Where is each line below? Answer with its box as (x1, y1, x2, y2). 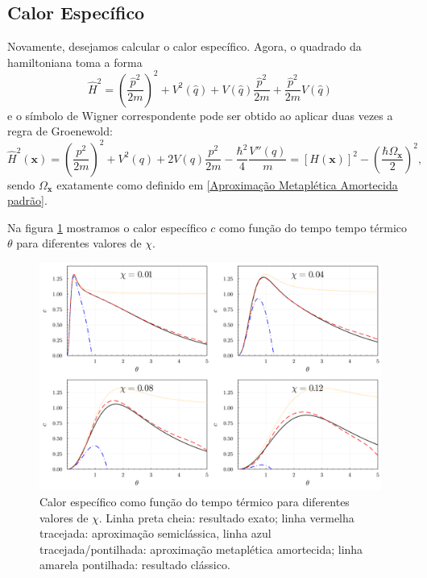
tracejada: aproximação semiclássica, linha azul (39, 525, 272, 542)
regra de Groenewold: (7, 123, 113, 139)
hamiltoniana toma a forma (7, 53, 143, 70)
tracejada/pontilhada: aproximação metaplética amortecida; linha (39, 540, 363, 557)
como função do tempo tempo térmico (219, 218, 408, 235)
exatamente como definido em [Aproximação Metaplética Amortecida (56, 176, 398, 193)
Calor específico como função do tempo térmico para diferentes (39, 493, 350, 509)
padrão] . (7, 192, 48, 209)
